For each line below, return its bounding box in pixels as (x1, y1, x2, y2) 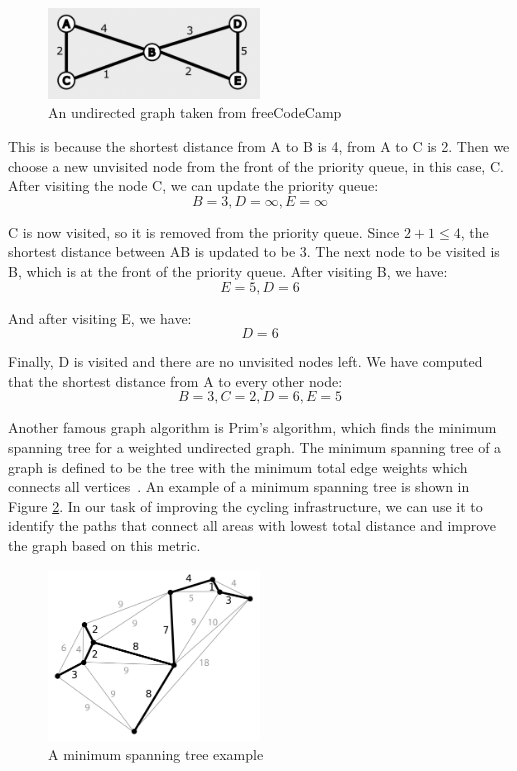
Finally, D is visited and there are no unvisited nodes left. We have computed (8, 351, 483, 372)
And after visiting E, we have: (8, 307, 192, 328)
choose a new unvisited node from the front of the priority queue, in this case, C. (8, 155, 504, 176)
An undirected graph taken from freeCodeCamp (48, 102, 342, 123)
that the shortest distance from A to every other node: (8, 370, 343, 391)
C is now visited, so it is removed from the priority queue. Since (8, 221, 400, 242)
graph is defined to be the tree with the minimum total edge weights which (8, 456, 468, 477)
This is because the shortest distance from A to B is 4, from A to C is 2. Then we (8, 136, 510, 157)
